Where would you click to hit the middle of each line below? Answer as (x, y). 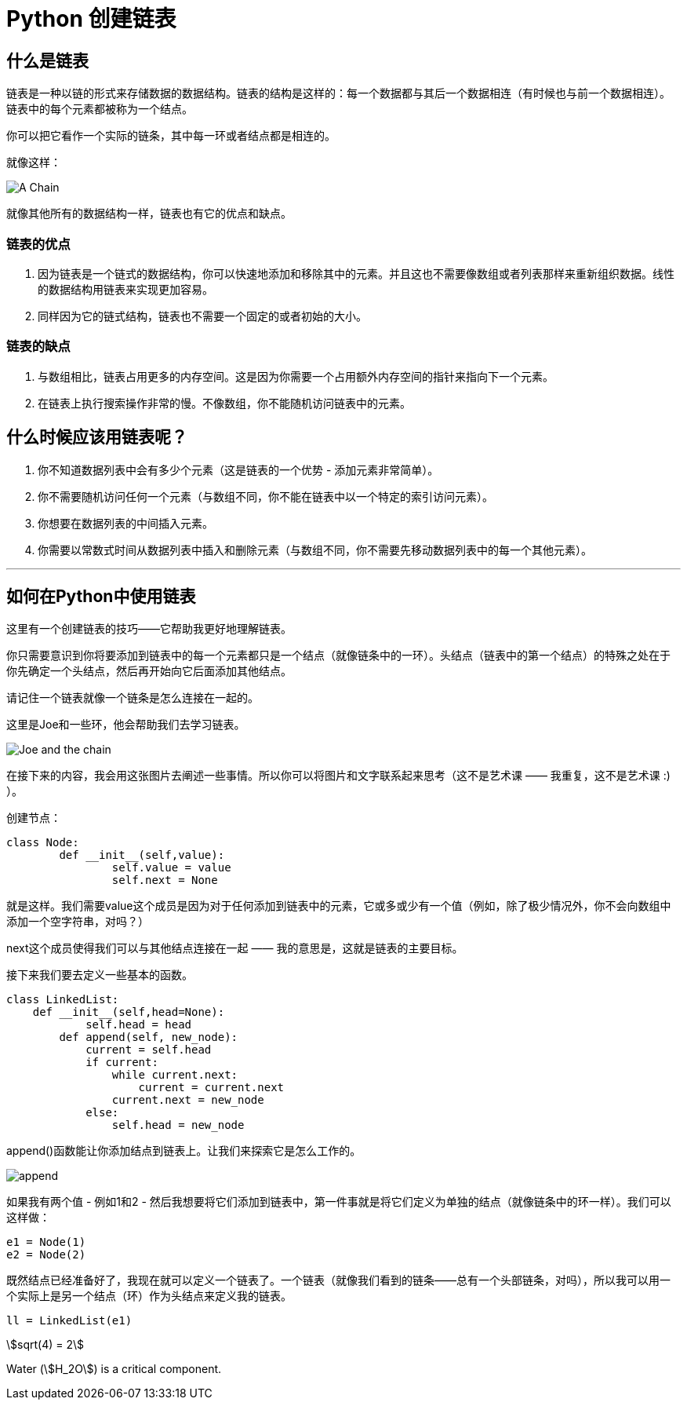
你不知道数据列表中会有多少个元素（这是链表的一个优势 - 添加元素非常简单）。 (238, 469)
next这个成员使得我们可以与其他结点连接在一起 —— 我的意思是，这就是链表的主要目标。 (235, 948)
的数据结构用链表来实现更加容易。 (125, 289)
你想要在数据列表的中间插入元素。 (125, 523)
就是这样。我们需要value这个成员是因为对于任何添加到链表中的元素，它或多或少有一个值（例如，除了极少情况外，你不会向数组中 (339, 906)
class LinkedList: (63, 1000)
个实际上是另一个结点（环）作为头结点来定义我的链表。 (149, 1296)
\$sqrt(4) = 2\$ (45, 1345)
